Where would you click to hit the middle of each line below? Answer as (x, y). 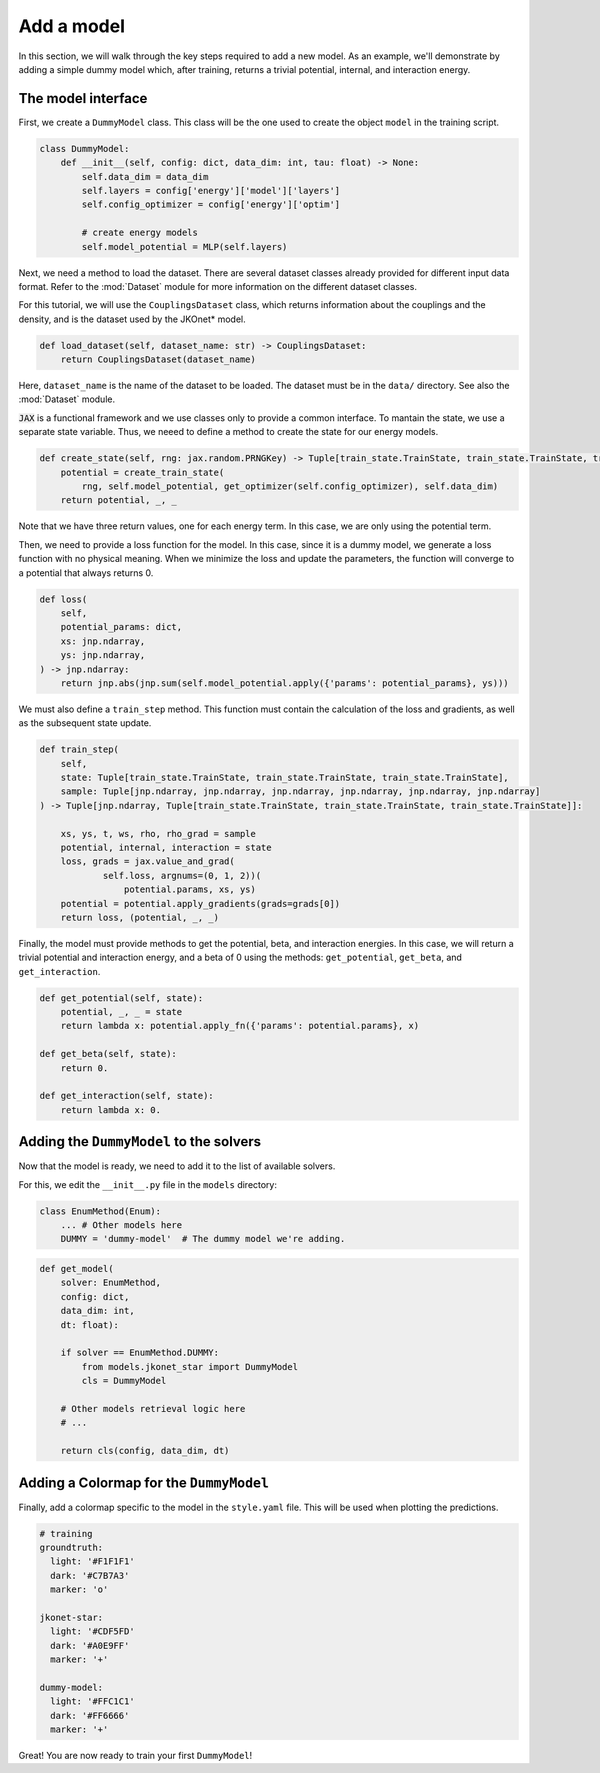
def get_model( (76, 1269)
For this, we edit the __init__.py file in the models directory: (148, 1184)
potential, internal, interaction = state (166, 847)
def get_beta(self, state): (108, 1054)
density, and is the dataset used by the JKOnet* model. (132, 319)
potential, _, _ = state (121, 1012)
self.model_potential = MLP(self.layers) (184, 246)
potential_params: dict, (121, 627)
